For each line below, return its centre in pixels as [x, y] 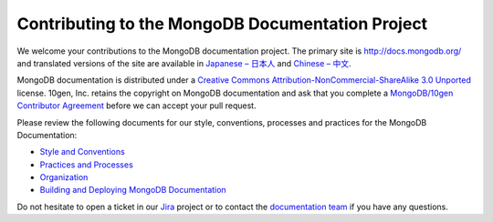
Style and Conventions [82, 152]
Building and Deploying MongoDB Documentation [133, 190]
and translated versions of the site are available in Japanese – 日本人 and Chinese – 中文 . [184, 63]
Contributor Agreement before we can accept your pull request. [136, 106]
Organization [64, 177]
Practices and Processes [87, 165]
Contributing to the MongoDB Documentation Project [222, 24]
